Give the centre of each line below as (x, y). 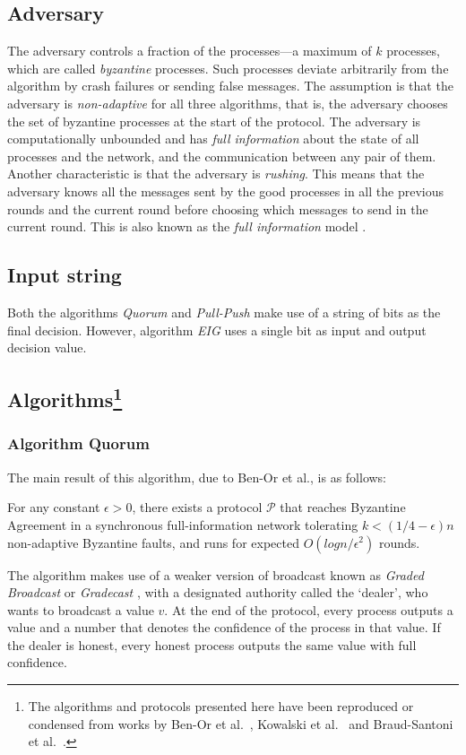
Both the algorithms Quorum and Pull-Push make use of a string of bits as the (224, 312)
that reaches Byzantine (343, 507)
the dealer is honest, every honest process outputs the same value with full (212, 644)
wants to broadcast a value (81, 609)
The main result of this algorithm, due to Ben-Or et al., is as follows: (197, 477)
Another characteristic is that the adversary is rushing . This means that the (216, 174)
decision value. (47, 347)
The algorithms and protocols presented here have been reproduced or (221, 706)
